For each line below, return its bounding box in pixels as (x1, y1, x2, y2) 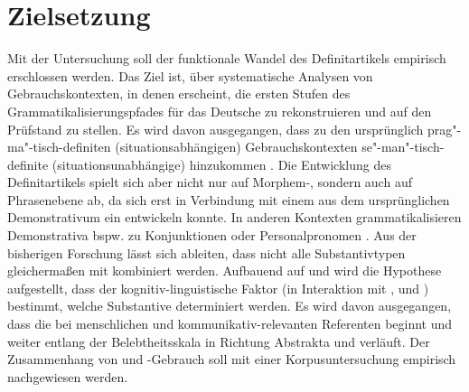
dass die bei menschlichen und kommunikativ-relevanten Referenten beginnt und (7, 314, 453, 333)
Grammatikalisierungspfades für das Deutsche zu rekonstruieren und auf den (7, 101, 432, 120)
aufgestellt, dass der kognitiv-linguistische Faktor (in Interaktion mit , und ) (7, 278, 429, 297)
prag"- (427, 119, 462, 138)
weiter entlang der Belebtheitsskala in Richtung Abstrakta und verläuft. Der (7, 331, 430, 350)
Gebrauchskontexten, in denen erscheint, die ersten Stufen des (7, 84, 351, 103)
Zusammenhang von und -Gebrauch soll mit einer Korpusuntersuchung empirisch (7, 350, 456, 369)
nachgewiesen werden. (7, 367, 128, 386)
